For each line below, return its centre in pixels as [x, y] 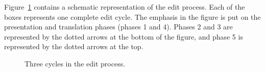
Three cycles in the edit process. [75, 63]
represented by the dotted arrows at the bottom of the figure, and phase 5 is [124, 36]
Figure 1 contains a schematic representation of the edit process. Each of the [125, 7]
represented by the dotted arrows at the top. [74, 46]
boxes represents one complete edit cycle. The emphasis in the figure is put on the [132, 16]
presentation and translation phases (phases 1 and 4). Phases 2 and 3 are [118, 27]
